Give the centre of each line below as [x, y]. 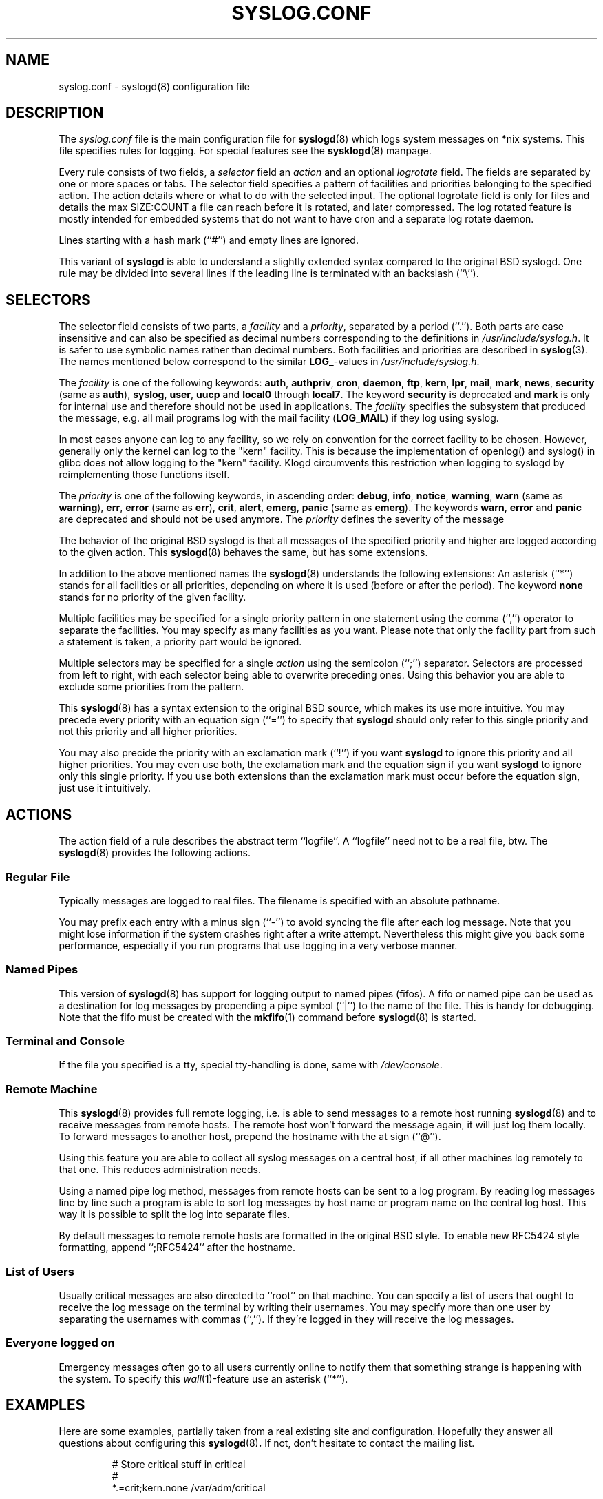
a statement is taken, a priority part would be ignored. [180, 642]
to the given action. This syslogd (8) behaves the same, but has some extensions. [243, 552]
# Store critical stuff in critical [179, 1465]
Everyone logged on [60, 1343]
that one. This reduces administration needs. [160, 1170]
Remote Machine [52, 1089]
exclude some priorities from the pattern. [151, 687]
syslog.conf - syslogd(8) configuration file [154, 86]
